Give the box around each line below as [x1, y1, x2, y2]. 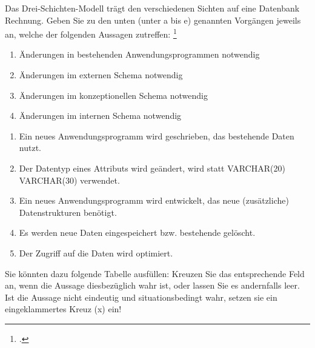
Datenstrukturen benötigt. [19, 206, 117, 218]
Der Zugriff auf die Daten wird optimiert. [19, 246, 173, 259]
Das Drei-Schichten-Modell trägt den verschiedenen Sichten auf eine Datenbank [5, 2, 300, 14]
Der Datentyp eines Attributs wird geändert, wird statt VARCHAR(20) [19, 162, 285, 174]
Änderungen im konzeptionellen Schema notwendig [19, 89, 208, 101]
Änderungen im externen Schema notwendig [19, 69, 183, 81]
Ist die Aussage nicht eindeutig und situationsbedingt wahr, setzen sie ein [5, 290, 277, 303]
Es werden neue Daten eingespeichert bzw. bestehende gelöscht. [19, 226, 256, 239]
